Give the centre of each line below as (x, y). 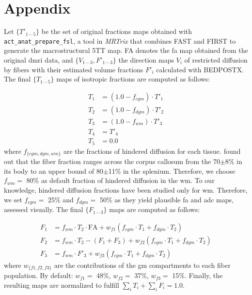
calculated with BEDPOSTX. (200, 69)
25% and (61, 199)
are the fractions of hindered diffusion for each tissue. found (152, 151)
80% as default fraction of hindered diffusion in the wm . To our (120, 180)
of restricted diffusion (216, 59)
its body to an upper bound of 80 (54, 171)
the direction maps (146, 59)
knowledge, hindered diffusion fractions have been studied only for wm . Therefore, (126, 190)
